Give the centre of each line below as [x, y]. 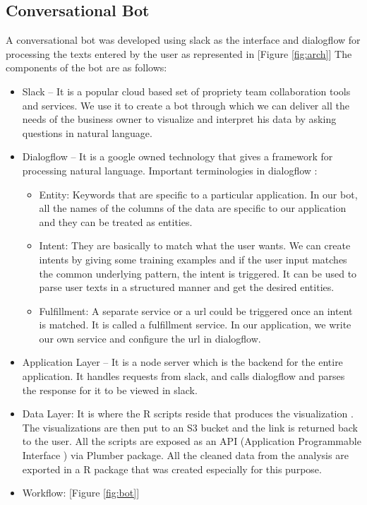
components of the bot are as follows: [86, 67]
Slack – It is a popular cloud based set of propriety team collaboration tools [186, 91]
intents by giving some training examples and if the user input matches [193, 259]
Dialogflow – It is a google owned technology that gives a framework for [178, 156]
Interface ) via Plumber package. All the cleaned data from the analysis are [185, 455]
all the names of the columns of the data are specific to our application [193, 208]
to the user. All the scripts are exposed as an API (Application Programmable [192, 441]
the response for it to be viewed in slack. [110, 390]
